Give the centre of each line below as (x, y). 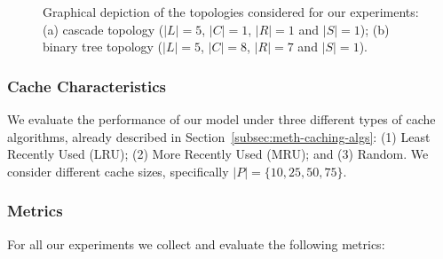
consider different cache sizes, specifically (118, 171)
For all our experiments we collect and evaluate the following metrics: (196, 243)
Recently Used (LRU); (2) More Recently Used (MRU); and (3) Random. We (218, 154)
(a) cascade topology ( (103, 29)
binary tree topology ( (103, 47)
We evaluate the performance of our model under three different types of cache (221, 119)
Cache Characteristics (87, 86)
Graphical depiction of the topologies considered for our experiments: (231, 12)
